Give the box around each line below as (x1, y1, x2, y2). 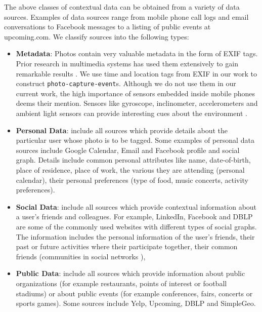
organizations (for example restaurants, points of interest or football (16, 278, 227, 288)
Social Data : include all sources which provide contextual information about (16, 201, 257, 212)
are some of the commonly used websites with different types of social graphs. (16, 221, 257, 231)
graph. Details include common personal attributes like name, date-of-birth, (16, 154, 251, 165)
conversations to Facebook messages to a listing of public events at (4, 21, 211, 32)
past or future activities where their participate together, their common (16, 241, 238, 252)
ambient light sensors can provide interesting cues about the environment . (16, 108, 247, 118)
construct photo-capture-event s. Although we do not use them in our (16, 78, 236, 89)
